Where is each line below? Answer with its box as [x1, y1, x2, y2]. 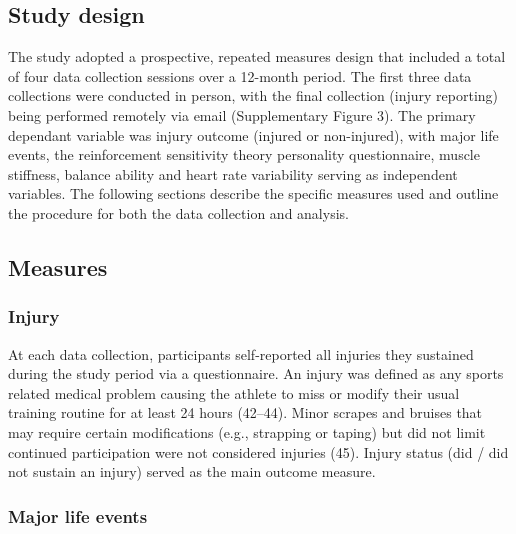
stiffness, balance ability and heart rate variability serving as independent [8, 163, 458, 184]
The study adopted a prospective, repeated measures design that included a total [8, 46, 506, 67]
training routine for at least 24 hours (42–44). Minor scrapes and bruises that [8, 402, 483, 423]
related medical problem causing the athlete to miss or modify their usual [8, 382, 460, 403]
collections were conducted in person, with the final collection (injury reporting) [8, 85, 498, 106]
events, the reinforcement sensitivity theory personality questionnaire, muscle [8, 144, 480, 165]
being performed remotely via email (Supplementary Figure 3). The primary [8, 104, 476, 125]
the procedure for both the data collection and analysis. [8, 202, 349, 223]
